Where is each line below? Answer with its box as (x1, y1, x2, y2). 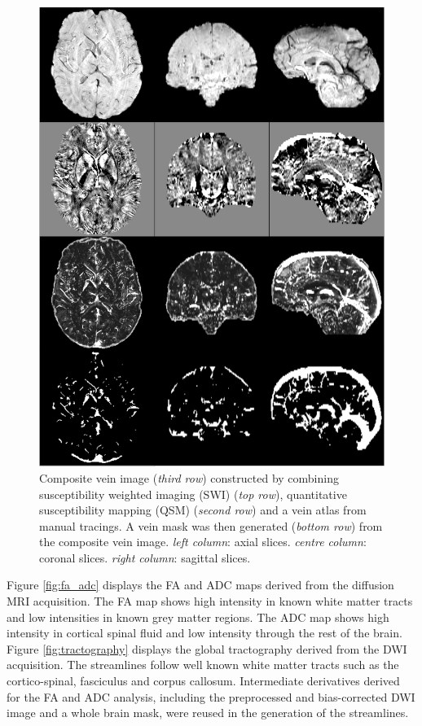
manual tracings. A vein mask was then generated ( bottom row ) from (39, 517, 383, 534)
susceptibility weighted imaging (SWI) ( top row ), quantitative (39, 485, 347, 502)
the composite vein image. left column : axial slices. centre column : (39, 533, 367, 550)
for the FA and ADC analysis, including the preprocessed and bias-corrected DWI (7, 688, 415, 705)
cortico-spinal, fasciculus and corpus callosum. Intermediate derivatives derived (7, 672, 400, 689)
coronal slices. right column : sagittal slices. (39, 549, 251, 566)
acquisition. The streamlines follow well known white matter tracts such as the (7, 656, 399, 673)
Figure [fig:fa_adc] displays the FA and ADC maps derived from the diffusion (7, 576, 394, 593)
